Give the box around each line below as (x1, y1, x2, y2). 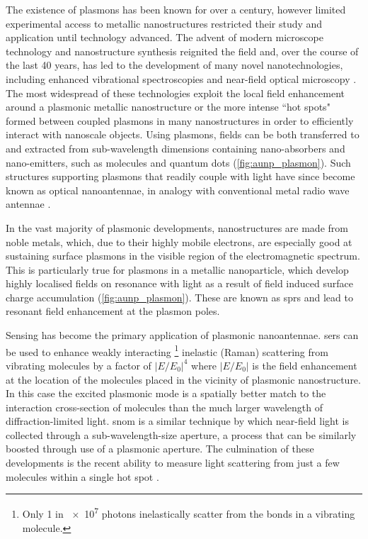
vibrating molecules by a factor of (6, 357, 151, 372)
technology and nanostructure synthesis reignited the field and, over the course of (6, 43, 359, 58)
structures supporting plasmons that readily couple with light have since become (6, 169, 355, 184)
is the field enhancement (252, 357, 357, 372)
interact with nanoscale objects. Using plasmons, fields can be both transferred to (6, 127, 360, 142)
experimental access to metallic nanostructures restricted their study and (6, 16, 323, 30)
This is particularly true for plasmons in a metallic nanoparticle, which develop (6, 262, 349, 277)
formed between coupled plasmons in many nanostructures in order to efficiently (6, 113, 354, 128)
